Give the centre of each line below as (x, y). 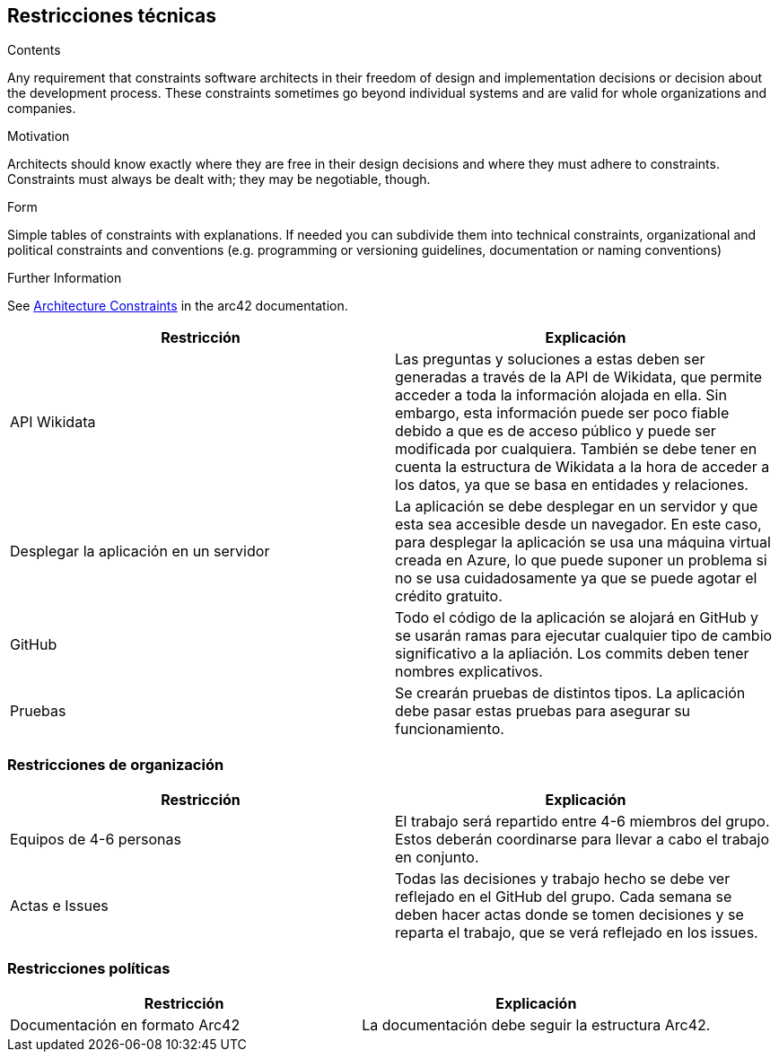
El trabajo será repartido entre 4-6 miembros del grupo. (582, 822)
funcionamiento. (450, 729)
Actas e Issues (59, 906)
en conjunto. (437, 858)
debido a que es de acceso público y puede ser (556, 431)
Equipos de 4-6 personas (96, 840)
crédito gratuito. (449, 596)
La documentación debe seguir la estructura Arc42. (536, 1024)
